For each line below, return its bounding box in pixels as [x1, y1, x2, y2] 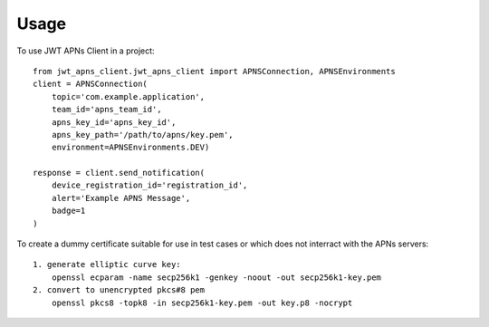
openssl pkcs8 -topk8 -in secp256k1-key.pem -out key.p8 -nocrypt [51, 297, 353, 308]
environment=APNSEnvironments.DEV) [51, 142, 210, 153]
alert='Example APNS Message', [51, 193, 191, 203]
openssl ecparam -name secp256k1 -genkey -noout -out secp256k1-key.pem [51, 272, 382, 283]
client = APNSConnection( [33, 79, 149, 90]
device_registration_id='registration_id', [51, 180, 248, 190]
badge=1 [51, 206, 86, 216]
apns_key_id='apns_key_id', [51, 117, 177, 127]
